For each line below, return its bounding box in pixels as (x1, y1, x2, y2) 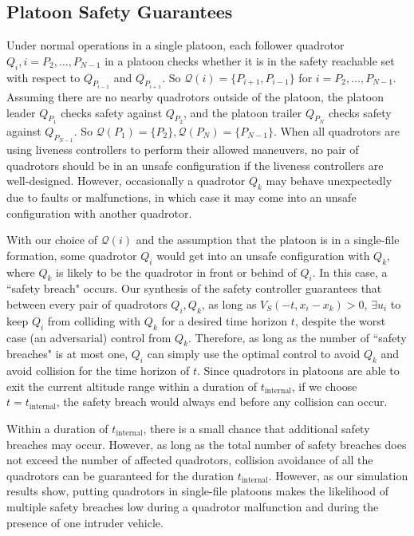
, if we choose (291, 377, 357, 394)
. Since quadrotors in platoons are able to (196, 362, 400, 379)
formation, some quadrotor (6, 246, 137, 263)
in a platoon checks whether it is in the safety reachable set (104, 52, 395, 69)
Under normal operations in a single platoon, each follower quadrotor (6, 37, 345, 53)
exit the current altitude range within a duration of (6, 377, 258, 394)
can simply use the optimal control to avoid (147, 345, 361, 362)
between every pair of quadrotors (6, 295, 168, 312)
